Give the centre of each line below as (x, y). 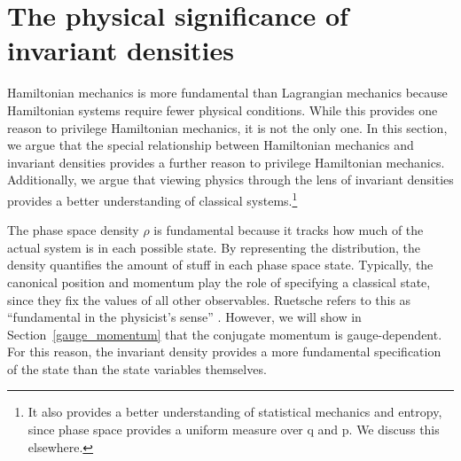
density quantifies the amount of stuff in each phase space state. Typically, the (220, 265)
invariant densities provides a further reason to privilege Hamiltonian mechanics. (226, 162)
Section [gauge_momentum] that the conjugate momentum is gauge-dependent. (225, 334)
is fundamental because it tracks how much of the (289, 230)
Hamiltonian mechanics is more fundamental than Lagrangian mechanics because (227, 93)
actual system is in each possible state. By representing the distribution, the (214, 247)
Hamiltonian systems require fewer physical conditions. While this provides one (223, 109)
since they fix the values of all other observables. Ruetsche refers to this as (209, 299)
